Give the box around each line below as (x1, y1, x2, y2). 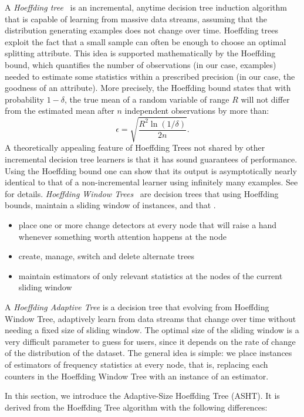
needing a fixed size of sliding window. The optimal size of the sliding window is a (5, 324, 299, 336)
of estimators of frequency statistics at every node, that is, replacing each (5, 358, 268, 370)
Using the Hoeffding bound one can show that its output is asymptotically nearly (5, 164, 297, 177)
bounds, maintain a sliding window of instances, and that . (5, 199, 216, 211)
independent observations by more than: (124, 104, 269, 117)
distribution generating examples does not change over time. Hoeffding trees (5, 24, 278, 36)
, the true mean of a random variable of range (64, 93, 229, 105)
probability (5, 93, 44, 105)
